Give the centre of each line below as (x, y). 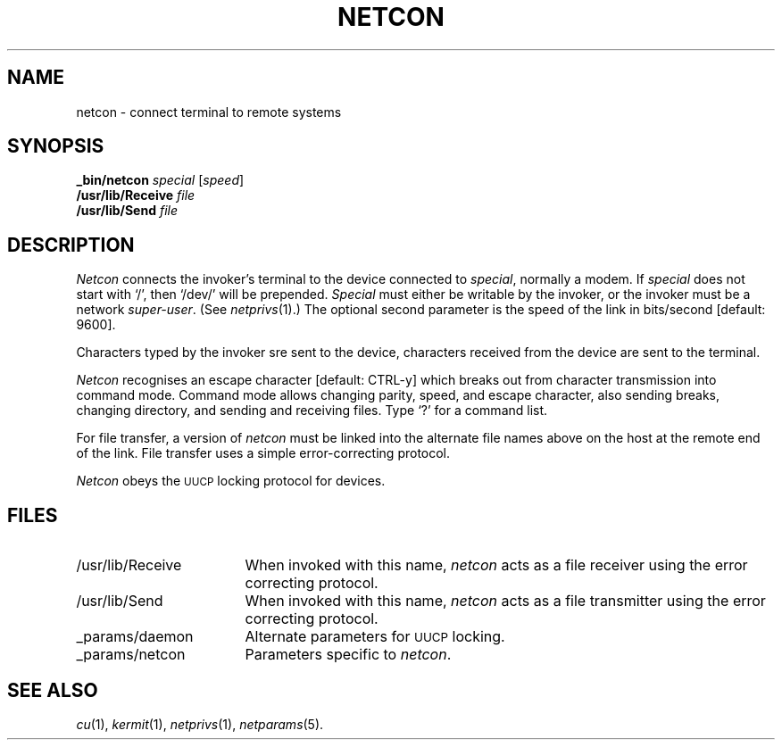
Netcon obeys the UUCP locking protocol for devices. (231, 481)
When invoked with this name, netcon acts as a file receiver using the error (496, 565)
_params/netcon (131, 655)
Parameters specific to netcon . (348, 655)
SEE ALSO (53, 690)
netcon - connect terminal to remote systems (209, 112)
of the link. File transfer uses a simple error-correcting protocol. (263, 453)
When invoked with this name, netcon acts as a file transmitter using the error (505, 601)
